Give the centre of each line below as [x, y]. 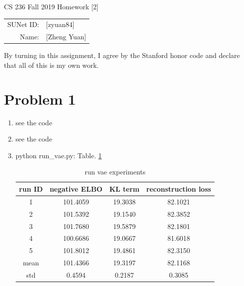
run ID [31, 188]
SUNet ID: [23, 24]
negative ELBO [76, 188]
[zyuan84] [60, 24]
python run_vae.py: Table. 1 [59, 155]
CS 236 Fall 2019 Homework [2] [51, 6]
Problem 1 [40, 99]
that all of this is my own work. [52, 65]
